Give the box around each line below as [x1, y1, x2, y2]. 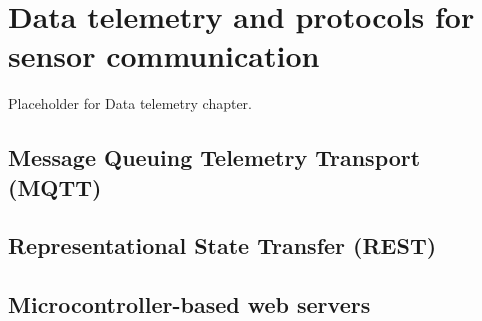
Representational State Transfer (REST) [8, 230, 437, 261]
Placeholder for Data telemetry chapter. [8, 93, 252, 114]
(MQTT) [8, 171, 102, 202]
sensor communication [8, 35, 320, 76]
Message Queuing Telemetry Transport [8, 142, 421, 173]
